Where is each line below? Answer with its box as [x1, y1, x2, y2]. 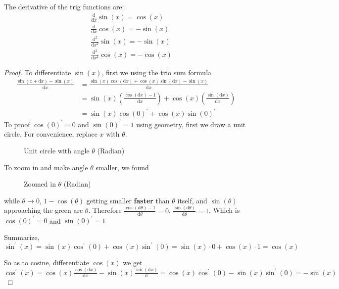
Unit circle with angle [24, 145, 90, 155]
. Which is [208, 205, 240, 215]
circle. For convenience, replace [4, 129, 97, 139]
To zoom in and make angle [4, 162, 88, 172]
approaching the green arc [4, 205, 83, 215]
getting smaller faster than [86, 195, 170, 205]
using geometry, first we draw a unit [136, 119, 246, 129]
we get [123, 257, 143, 267]
